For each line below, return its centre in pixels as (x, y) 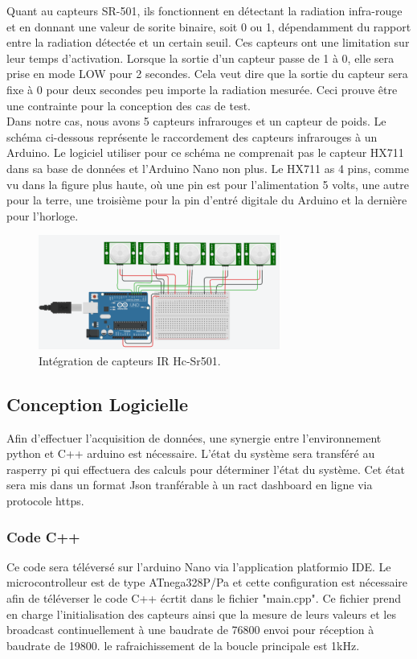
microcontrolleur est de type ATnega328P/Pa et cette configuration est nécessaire (207, 582)
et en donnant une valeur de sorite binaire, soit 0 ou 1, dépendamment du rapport (209, 26)
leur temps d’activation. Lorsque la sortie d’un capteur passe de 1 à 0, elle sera (200, 58)
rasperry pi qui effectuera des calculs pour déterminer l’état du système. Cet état (206, 469)
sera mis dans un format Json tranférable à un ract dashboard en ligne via (190, 485)
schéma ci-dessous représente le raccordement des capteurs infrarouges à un (192, 136)
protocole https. (45, 501)
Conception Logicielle (98, 404)
